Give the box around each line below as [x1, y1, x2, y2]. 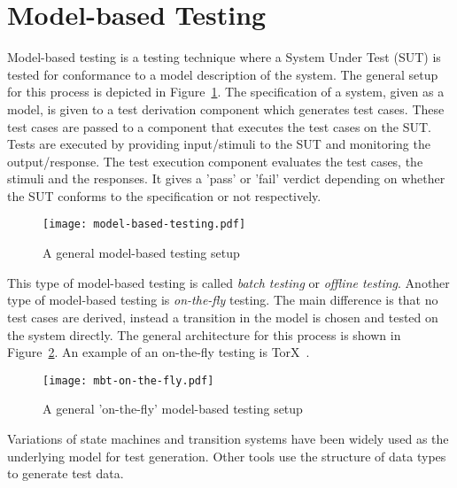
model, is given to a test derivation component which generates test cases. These [7, 99, 445, 118]
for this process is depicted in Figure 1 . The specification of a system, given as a [7, 82, 445, 101]
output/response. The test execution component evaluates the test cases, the [7, 151, 423, 170]
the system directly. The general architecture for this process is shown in [7, 325, 401, 344]
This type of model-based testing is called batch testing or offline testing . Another [7, 273, 450, 291]
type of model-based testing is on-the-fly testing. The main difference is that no [7, 290, 438, 309]
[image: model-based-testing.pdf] [43, 218, 246, 231]
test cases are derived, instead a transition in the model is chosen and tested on [7, 307, 438, 326]
